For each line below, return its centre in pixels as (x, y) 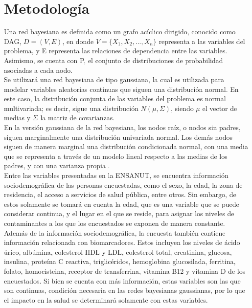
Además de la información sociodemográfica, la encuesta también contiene (115, 232)
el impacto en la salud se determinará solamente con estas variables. (106, 299)
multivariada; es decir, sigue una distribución (71, 108)
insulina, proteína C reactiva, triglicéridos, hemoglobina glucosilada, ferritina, (120, 261)
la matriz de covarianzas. (78, 118)
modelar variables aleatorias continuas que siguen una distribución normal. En (121, 89)
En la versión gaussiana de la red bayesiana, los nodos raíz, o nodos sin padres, (122, 127)
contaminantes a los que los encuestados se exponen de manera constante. (115, 223)
